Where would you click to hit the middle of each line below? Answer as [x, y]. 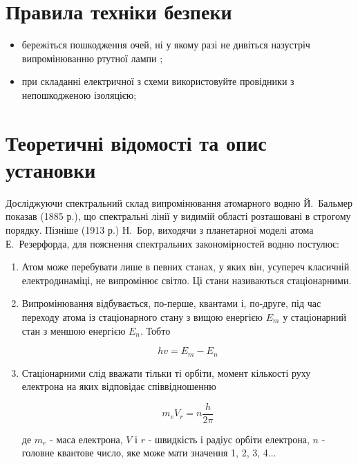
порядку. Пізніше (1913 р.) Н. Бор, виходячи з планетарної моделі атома [160, 230]
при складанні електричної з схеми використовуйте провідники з [158, 81]
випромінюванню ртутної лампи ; [92, 58]
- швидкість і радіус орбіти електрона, [229, 439]
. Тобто [156, 330]
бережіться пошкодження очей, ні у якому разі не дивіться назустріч [166, 45]
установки [51, 169]
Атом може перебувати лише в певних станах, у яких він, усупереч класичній [186, 267]
